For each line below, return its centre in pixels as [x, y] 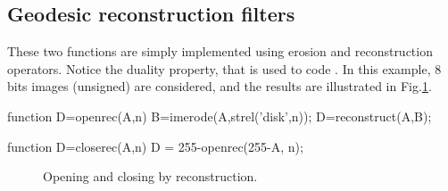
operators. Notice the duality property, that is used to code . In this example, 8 [224, 68]
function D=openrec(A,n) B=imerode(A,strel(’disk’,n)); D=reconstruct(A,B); [220, 116]
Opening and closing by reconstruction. [150, 176]
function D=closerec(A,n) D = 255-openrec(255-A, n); [155, 146]
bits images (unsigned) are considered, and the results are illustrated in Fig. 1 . [220, 86]
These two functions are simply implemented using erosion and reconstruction [220, 51]
